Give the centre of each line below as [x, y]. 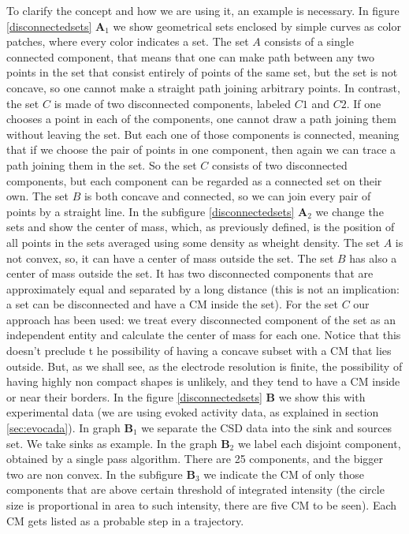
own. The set [38, 196]
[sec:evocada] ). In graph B [70, 428]
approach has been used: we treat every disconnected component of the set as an [201, 319]
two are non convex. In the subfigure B [101, 474]
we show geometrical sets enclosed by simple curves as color [257, 26]
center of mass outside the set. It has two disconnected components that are [190, 273]
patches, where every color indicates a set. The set [128, 41]
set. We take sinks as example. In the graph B [118, 443]
